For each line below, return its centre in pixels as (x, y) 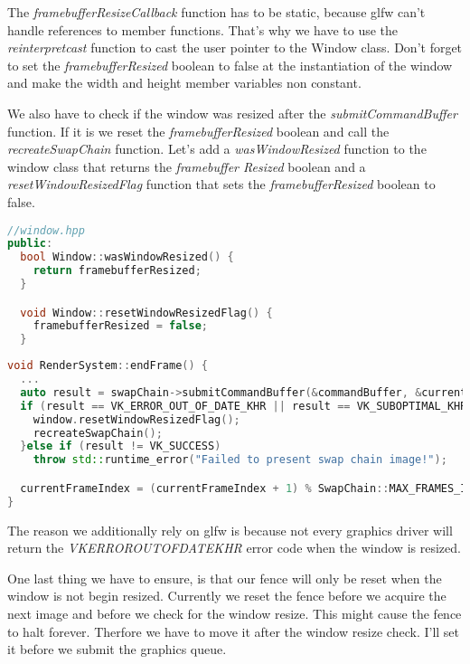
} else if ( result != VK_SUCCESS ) (121, 446)
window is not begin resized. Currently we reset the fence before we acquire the (227, 596)
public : (30, 244)
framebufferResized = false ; (120, 326)
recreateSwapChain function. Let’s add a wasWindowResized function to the (217, 149)
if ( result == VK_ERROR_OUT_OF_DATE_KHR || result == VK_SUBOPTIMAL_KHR (244, 406)
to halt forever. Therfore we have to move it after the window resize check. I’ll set (234, 631)
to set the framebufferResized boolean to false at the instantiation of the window (230, 65)
